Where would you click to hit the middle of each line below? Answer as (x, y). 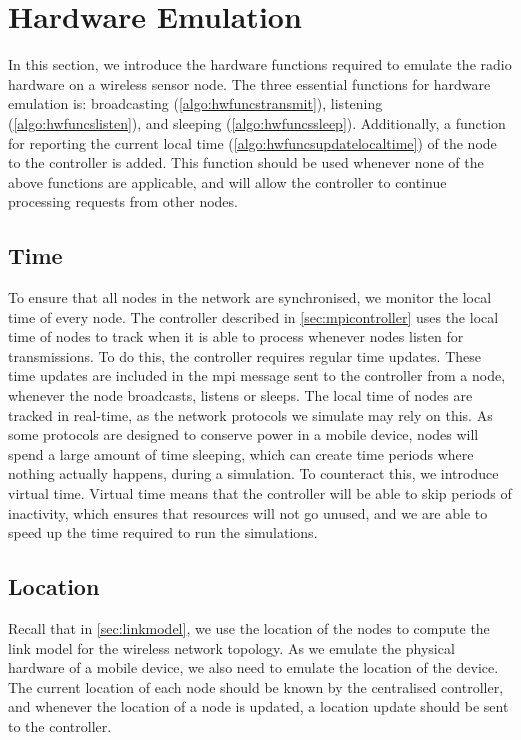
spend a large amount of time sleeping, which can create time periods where (241, 453)
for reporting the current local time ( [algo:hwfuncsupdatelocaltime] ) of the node (252, 142)
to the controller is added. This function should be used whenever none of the (246, 162)
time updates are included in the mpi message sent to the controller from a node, (257, 375)
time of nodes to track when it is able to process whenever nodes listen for (236, 336)
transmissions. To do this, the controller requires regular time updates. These (244, 355)
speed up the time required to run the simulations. (163, 532)
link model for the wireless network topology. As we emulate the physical (231, 647)
